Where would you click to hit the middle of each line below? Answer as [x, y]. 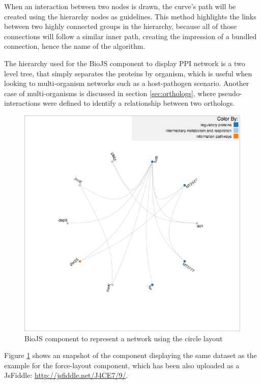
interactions [22, 103]
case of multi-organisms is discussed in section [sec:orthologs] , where [110, 93]
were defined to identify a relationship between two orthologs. [139, 103]
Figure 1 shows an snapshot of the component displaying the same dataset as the [130, 355]
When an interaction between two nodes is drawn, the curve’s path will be [120, 6]
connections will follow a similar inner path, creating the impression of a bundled [130, 36]
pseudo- [230, 93]
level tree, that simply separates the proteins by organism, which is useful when [128, 73]
